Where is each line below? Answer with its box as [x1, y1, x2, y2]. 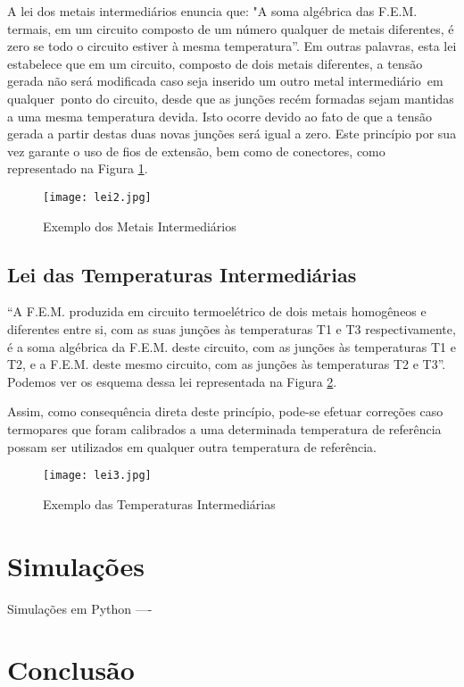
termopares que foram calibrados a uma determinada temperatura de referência [7, 419, 442, 438]
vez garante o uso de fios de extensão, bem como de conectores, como [7, 141, 385, 160]
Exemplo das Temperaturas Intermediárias [43, 494, 276, 513]
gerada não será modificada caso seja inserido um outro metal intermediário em [7, 71, 443, 90]
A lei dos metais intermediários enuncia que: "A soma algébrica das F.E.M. [7, 2, 418, 20]
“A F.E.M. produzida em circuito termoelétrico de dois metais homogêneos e [7, 302, 427, 321]
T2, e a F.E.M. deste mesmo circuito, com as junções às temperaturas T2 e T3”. [7, 355, 446, 373]
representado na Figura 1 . [7, 159, 148, 178]
